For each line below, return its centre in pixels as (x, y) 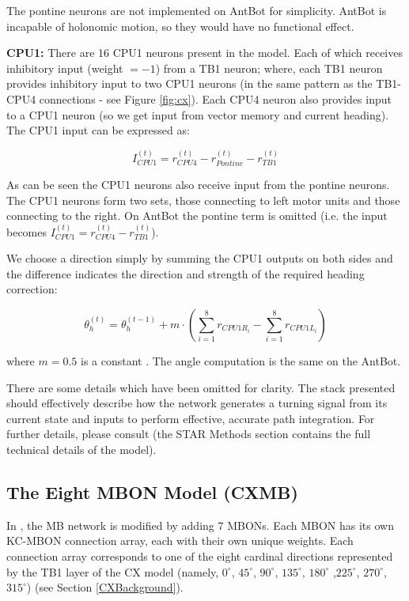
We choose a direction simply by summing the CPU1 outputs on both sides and (200, 258)
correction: (32, 289)
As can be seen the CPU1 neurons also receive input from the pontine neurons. (198, 184)
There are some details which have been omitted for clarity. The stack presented (201, 387)
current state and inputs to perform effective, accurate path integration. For (191, 418)
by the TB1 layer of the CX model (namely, (113, 571)
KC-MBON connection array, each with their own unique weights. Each (180, 541)
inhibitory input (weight (65, 68)
